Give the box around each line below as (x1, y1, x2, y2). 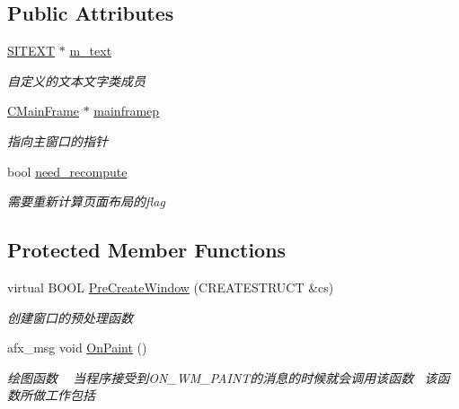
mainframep (93, 101, 160, 120)
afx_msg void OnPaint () (7, 338, 147, 357)
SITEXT (7, 41, 56, 60)
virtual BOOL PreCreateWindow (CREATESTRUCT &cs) (7, 277, 334, 296)
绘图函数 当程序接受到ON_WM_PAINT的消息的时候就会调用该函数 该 (7, 368, 437, 387)
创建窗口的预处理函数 (7, 308, 133, 326)
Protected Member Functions (7, 236, 287, 264)
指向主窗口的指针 (7, 131, 108, 150)
